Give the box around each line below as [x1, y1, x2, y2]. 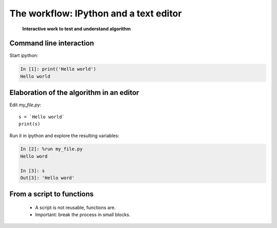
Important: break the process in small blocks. [35, 212, 131, 218]
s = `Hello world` [18, 113, 65, 120]
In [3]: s [20, 167, 45, 174]
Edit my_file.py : [9, 102, 42, 108]
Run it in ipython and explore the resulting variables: [9, 132, 120, 139]
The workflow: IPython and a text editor [9, 8, 182, 19]
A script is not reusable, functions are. [35, 204, 116, 211]
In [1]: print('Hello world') [20, 66, 96, 72]
